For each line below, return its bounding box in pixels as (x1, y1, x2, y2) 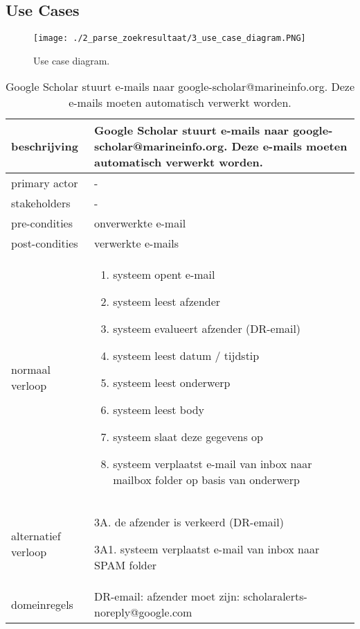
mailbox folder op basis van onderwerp (113, 472, 300, 488)
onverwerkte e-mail (94, 215, 186, 232)
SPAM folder (94, 557, 157, 574)
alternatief (11, 527, 61, 544)
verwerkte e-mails (94, 235, 179, 252)
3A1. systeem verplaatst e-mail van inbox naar (94, 541, 320, 558)
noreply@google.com (94, 604, 192, 621)
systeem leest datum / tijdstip (113, 347, 260, 364)
